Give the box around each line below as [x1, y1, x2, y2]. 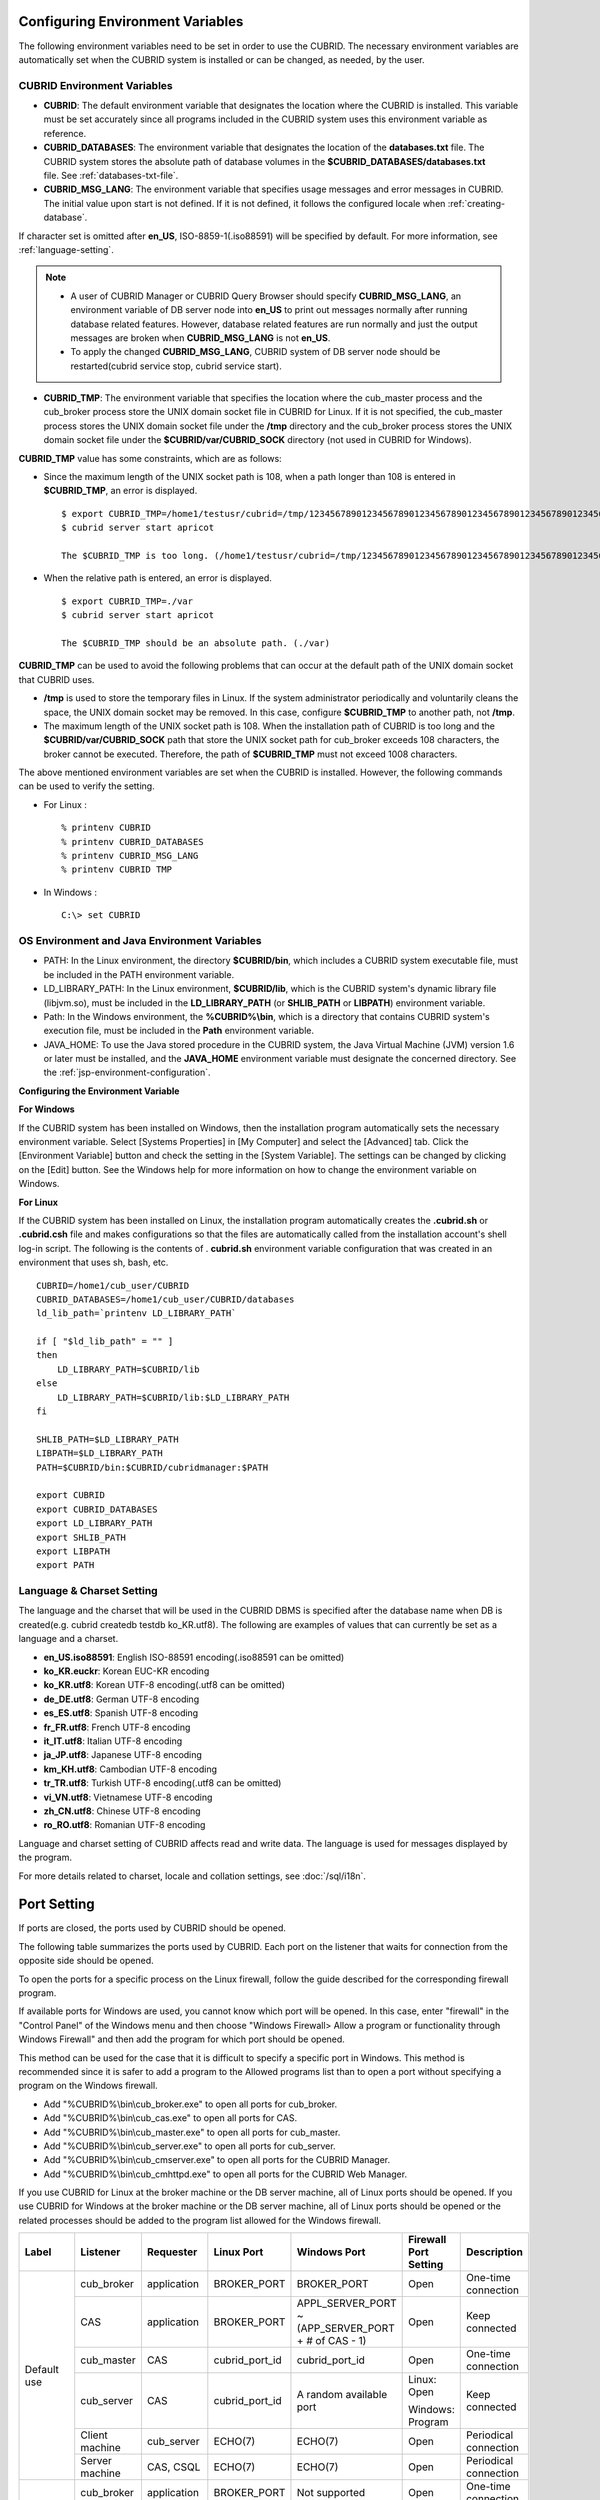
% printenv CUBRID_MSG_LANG [61, 850, 199, 862]
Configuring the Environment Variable [18, 1085, 180, 1097]
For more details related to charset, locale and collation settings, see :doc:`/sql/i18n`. [18, 1870, 367, 1882]
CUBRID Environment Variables [18, 78, 174, 92]
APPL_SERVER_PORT [296, 2296, 397, 2310]
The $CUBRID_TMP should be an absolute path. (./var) [61, 637, 330, 649]
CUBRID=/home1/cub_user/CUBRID [36, 1280, 190, 1291]
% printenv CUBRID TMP [61, 864, 173, 875]
